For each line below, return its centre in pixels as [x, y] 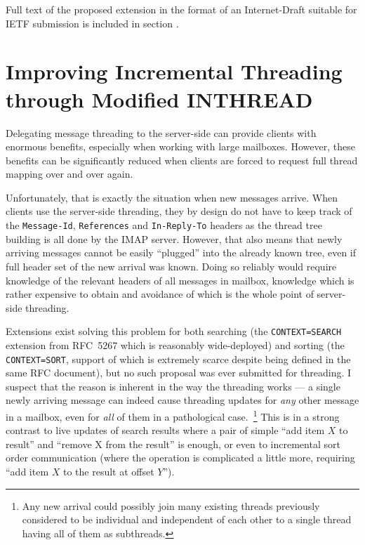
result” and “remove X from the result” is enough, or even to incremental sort [173, 444]
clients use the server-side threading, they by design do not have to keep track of [179, 211]
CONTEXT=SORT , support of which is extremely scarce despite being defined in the [178, 359]
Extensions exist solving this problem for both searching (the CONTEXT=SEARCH [174, 331]
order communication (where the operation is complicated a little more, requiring [180, 458]
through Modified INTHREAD [159, 99]
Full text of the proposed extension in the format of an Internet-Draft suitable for [181, 9]
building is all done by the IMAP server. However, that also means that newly [174, 238]
